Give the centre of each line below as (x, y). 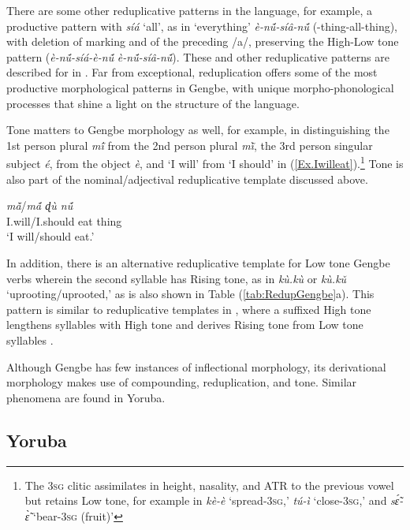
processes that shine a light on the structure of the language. (153, 103)
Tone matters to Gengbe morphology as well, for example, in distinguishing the (198, 130)
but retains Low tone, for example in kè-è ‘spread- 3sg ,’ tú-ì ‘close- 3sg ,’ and (206, 500)
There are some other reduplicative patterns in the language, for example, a (189, 10)
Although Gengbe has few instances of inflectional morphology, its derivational (196, 366)
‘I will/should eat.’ (50, 236)
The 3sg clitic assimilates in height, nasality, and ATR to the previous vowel (209, 485)
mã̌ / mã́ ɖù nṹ (40, 205)
